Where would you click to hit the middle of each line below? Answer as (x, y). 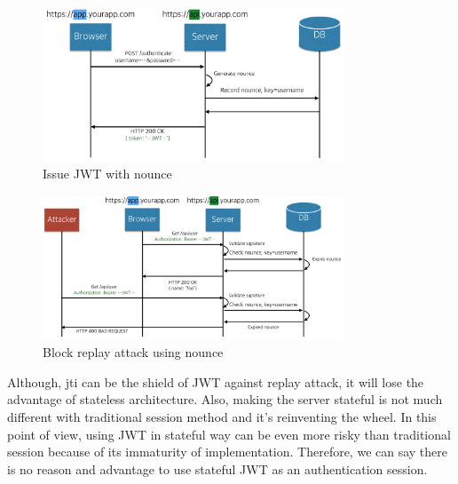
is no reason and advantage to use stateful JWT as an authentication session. (217, 468)
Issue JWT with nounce (107, 174)
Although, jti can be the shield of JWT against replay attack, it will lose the (216, 381)
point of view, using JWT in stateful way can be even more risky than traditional (229, 434)
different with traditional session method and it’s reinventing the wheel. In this (222, 417)
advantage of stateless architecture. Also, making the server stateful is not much (225, 399)
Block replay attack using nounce (133, 352)
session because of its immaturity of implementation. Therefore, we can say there (228, 452)
